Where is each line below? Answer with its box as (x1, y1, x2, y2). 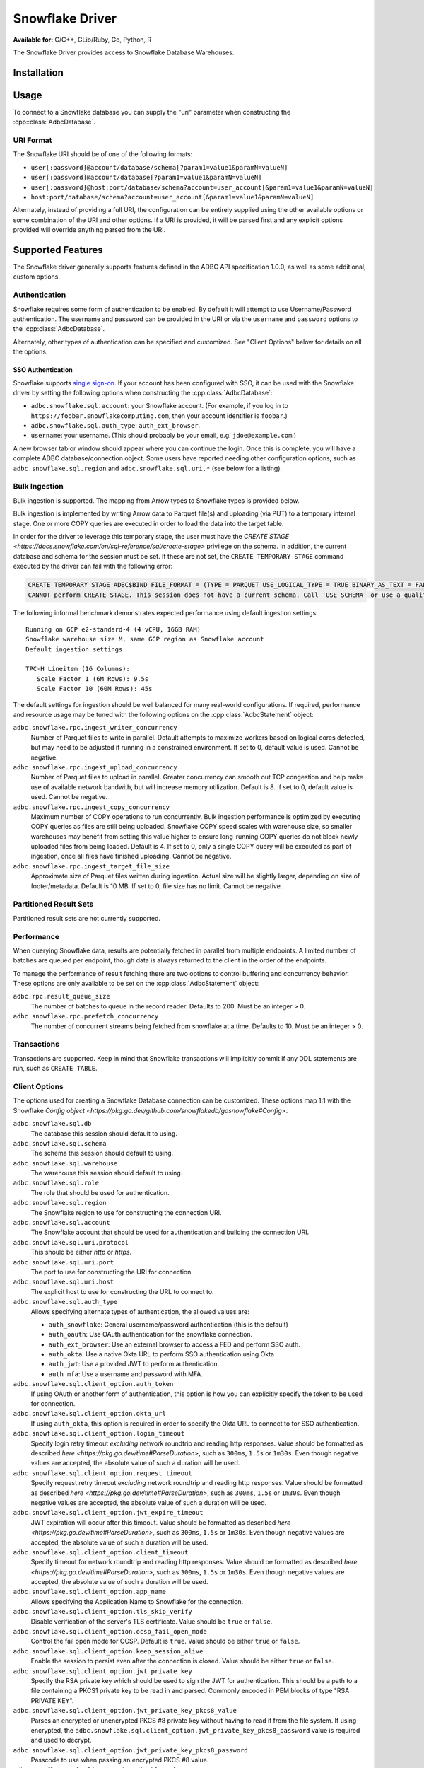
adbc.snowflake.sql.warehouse (13, 1159, 118, 1167)
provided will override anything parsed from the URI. (13, 226, 166, 234)
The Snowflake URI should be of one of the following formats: (13, 150, 193, 158)
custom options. (13, 272, 60, 281)
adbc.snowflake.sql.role (13, 1179, 99, 1187)
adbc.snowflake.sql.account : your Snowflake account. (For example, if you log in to (30, 402, 289, 410)
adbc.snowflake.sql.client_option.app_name (13, 1588, 166, 1596)
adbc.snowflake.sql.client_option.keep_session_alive (13, 1647, 204, 1655)
